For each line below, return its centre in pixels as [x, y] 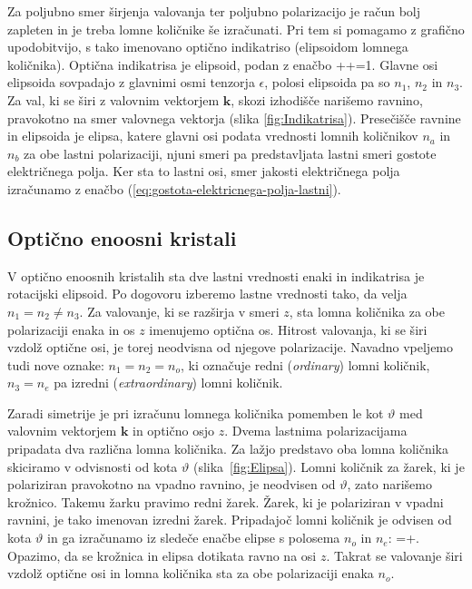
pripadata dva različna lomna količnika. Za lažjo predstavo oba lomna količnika [228, 449]
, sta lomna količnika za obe [367, 311]
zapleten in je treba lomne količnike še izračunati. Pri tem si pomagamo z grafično [236, 29]
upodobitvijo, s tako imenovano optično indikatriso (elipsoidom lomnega [208, 47]
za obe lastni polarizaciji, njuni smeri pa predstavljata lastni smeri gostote [230, 153]
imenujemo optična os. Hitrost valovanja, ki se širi [288, 329]
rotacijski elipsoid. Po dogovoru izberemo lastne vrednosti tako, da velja [207, 294]
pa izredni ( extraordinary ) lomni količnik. [168, 383]
